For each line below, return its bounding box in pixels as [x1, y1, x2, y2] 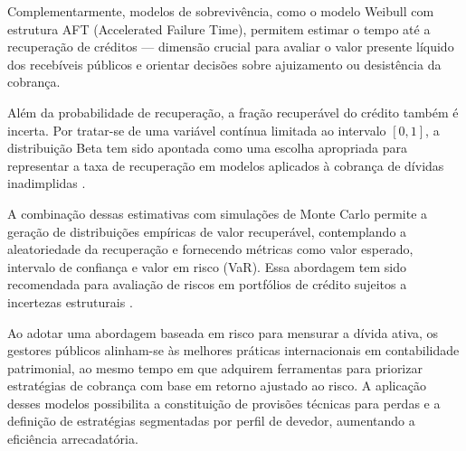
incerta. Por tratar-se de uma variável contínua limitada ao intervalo [7, 120, 386, 139]
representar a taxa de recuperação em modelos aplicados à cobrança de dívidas [7, 155, 444, 174]
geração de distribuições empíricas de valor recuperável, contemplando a [7, 221, 407, 240]
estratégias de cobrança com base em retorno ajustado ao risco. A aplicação [7, 376, 426, 395]
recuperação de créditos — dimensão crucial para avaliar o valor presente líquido [7, 37, 454, 56]
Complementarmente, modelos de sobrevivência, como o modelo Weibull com [7, 2, 434, 20]
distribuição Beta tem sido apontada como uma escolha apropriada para [7, 138, 407, 157]
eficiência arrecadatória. [7, 429, 138, 448]
